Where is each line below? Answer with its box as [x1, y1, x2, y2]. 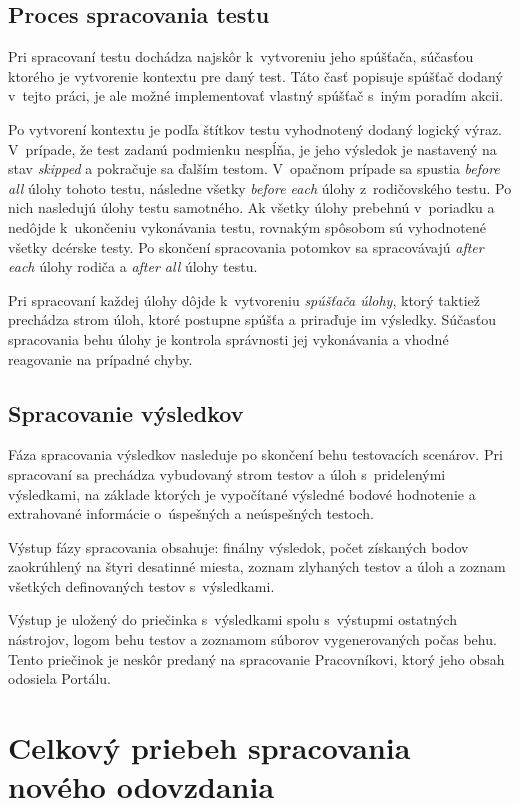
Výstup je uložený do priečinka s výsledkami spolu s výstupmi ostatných [8, 609, 457, 630]
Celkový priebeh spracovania [8, 727, 411, 768]
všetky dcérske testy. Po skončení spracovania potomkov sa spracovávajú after [8, 236, 484, 257]
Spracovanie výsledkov [8, 397, 244, 428]
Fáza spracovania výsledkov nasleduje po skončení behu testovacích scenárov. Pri [8, 444, 503, 465]
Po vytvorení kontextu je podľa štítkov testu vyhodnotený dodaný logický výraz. [8, 118, 502, 139]
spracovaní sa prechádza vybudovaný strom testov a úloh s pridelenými [8, 463, 446, 484]
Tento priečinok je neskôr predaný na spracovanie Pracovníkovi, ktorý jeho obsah [8, 648, 505, 669]
